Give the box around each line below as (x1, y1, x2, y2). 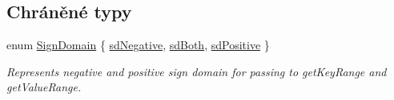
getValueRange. (6, 79, 82, 95)
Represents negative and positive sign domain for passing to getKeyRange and (6, 63, 387, 79)
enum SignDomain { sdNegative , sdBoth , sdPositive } (6, 37, 270, 53)
